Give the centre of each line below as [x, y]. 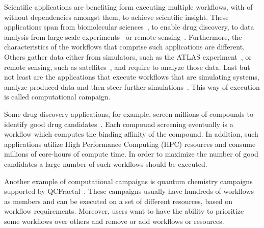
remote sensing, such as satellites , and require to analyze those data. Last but [127, 67]
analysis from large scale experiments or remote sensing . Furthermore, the [123, 36]
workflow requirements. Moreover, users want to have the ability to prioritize [124, 211]
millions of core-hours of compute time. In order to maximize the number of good [131, 154]
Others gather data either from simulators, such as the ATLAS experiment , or [128, 56]
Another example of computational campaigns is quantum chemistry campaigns [128, 181]
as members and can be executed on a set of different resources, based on [118, 201]
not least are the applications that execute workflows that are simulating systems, [132, 77]
